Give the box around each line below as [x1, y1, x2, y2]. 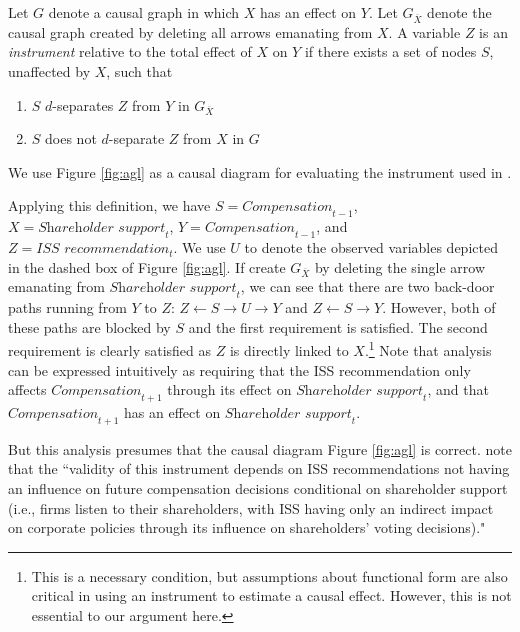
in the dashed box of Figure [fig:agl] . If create [8, 256, 286, 277]
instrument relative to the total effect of [8, 41, 252, 62]
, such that [106, 60, 173, 81]
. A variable [388, 21, 461, 42]
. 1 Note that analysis [364, 337, 492, 361]
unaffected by [8, 60, 91, 81]
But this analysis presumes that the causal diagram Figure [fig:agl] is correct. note [8, 438, 512, 459]
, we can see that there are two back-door [240, 276, 495, 297]
